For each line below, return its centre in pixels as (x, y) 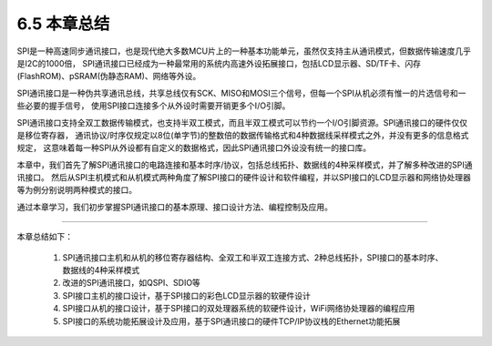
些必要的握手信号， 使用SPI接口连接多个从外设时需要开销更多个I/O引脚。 (154, 106)
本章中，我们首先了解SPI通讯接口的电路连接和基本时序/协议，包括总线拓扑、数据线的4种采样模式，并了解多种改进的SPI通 (245, 165)
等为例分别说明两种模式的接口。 (77, 190)
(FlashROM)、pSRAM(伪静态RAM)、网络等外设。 (109, 76)
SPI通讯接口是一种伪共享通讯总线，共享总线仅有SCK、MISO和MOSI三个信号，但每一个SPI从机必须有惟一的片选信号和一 (241, 93)
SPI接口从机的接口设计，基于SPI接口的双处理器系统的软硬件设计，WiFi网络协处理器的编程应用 (239, 309)
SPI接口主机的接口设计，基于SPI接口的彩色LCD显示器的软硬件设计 (187, 295)
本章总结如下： (45, 237)
